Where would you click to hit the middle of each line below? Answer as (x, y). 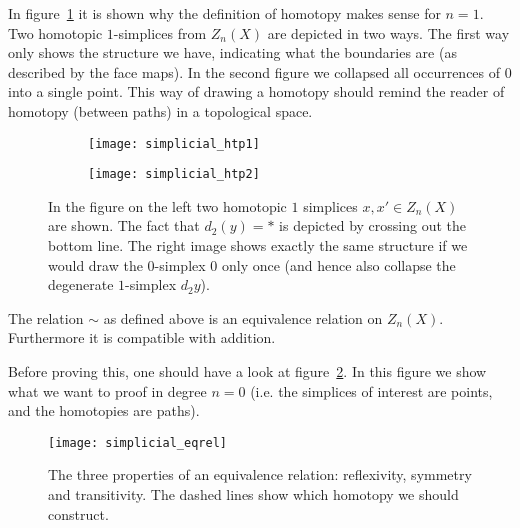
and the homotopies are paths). (104, 410)
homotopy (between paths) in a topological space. (160, 110)
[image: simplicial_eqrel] (137, 442)
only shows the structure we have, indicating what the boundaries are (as (232, 52)
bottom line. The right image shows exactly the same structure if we (258, 245)
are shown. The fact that (124, 225)
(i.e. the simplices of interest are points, (371, 390)
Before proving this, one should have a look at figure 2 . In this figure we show (247, 371)
